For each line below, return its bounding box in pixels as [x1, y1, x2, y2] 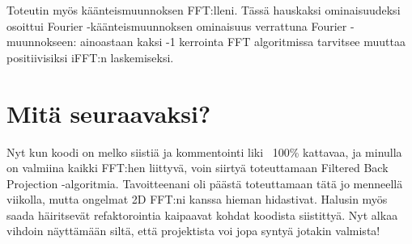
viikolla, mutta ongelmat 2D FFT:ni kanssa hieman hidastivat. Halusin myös [6, 191, 388, 208]
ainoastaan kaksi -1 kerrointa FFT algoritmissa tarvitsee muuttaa [80, 33, 406, 50]
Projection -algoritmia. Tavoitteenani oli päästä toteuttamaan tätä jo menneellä [6, 175, 403, 191]
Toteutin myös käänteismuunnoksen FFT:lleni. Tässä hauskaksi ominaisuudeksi [6, 2, 401, 18]
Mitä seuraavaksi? [6, 96, 211, 129]
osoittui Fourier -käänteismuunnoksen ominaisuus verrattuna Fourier [6, 17, 347, 34]
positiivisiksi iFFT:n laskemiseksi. [6, 48, 174, 65]
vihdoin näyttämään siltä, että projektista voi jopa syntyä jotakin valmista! [6, 222, 380, 239]
